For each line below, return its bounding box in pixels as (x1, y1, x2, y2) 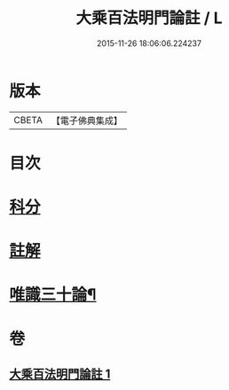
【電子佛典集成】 (51, 114, 122, 127)
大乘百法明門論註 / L (75, 8, 223, 28)
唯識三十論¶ (9, 285, 97, 305)
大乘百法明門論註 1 (9, 367, 111, 382)
